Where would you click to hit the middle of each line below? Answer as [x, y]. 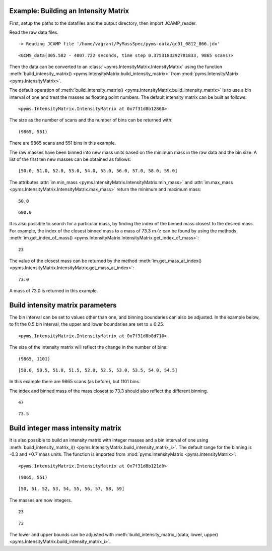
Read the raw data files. [34, 32]
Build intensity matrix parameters [63, 305]
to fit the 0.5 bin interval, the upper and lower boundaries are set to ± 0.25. [87, 324]
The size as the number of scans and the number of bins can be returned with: [91, 120]
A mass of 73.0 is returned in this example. [54, 291]
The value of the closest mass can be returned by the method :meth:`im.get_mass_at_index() [106, 261]
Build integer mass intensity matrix [65, 428]
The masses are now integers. [41, 500]
